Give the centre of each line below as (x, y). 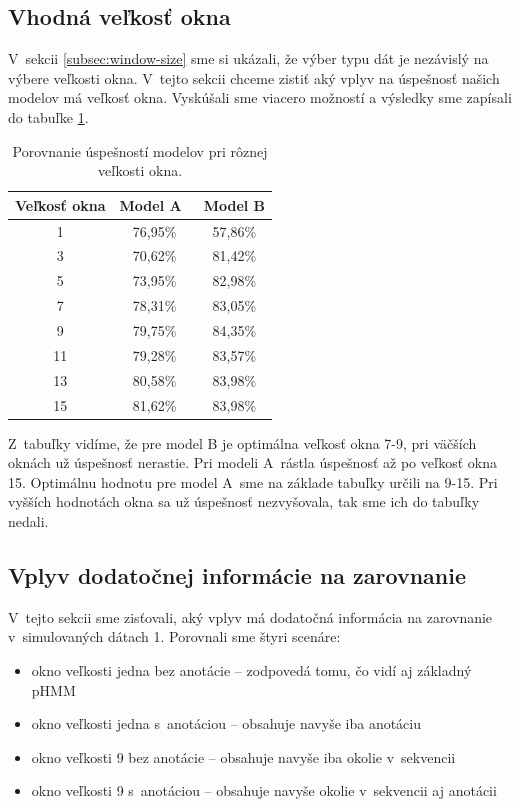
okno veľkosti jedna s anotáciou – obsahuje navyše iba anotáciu (226, 723)
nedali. (28, 520)
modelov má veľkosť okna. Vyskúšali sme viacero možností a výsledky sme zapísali (260, 97)
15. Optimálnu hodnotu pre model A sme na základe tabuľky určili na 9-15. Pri (253, 481)
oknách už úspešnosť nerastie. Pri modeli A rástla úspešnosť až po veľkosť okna (253, 462)
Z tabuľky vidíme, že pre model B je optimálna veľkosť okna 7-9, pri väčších (242, 442)
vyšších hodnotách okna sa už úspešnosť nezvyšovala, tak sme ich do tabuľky (244, 501)
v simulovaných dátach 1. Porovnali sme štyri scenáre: (174, 636)
